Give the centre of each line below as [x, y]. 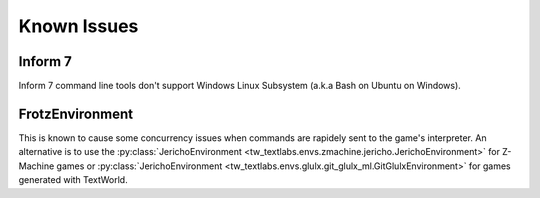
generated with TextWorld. [73, 180]
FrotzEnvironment [76, 113]
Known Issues [78, 26]
